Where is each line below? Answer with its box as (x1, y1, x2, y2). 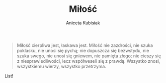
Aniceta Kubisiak (66, 20, 100, 26)
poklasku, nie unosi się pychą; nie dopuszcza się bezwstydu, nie (16, 47, 150, 53)
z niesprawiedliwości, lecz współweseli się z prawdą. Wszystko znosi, (16, 58, 161, 64)
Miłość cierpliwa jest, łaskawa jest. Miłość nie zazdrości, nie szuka (16, 42, 153, 48)
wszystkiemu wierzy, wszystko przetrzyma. (16, 63, 106, 69)
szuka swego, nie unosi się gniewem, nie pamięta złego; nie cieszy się (16, 53, 161, 59)
